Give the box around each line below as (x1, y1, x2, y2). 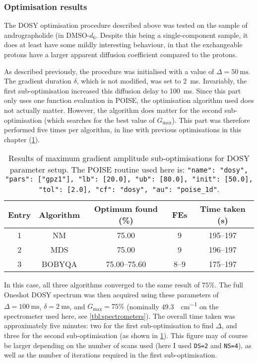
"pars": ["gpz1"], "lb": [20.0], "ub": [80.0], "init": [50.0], (5, 175, 253, 183)
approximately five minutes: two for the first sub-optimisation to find (4, 320, 214, 331)
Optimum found (94, 203, 158, 215)
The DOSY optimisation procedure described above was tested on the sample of (4, 20, 248, 30)
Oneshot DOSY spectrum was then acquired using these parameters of (4, 289, 219, 299)
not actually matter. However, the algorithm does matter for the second (4, 104, 222, 115)
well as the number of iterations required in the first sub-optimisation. (4, 350, 217, 360)
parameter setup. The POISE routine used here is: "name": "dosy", (9, 164, 249, 176)
